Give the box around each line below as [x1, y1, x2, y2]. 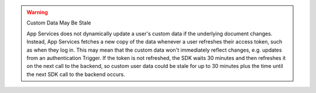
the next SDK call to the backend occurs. [26, 70, 125, 78]
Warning [26, 9, 48, 16]
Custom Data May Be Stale [26, 19, 91, 26]
